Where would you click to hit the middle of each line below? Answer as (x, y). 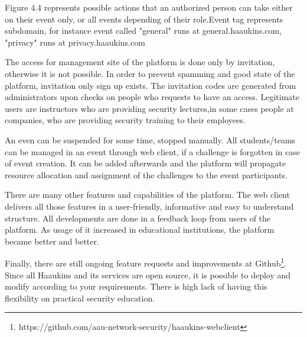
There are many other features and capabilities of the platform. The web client (147, 195)
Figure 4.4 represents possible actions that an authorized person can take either (149, 7)
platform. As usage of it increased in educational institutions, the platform (140, 230)
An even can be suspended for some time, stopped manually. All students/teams (150, 139)
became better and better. (52, 241)
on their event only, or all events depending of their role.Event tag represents (144, 19)
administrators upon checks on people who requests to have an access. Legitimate (152, 97)
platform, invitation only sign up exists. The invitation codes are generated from (151, 85)
